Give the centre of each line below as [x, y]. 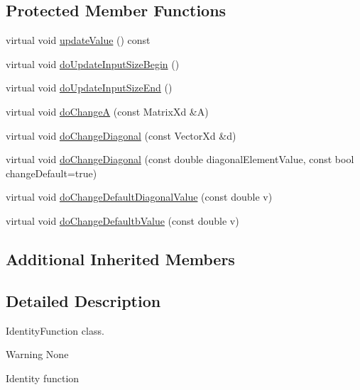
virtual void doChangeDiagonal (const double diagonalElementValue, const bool [180, 159]
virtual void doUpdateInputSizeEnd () [89, 88]
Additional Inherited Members [120, 258]
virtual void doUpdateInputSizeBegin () [93, 63]
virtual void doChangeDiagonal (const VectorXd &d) [121, 135]
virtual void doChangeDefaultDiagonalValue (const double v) [139, 197]
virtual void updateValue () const [78, 40]
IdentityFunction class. [55, 330]
